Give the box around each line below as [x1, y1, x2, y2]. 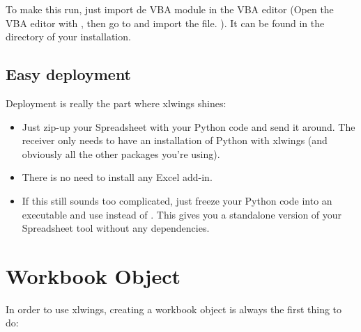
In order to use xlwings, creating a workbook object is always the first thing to [6, 301, 342, 316]
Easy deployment [6, 63, 132, 85]
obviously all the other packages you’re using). [22, 146, 220, 161]
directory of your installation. [6, 29, 131, 44]
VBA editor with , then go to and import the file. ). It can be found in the [6, 15, 325, 30]
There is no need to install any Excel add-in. [22, 170, 213, 184]
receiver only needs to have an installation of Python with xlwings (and [22, 133, 328, 148]
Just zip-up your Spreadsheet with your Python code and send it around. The [22, 119, 355, 134]
